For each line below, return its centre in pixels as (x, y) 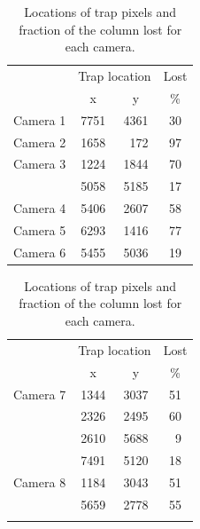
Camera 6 (40, 252)
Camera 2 (40, 142)
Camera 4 (40, 208)
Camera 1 (40, 119)
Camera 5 (40, 229)
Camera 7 (40, 394)
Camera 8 (40, 482)
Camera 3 (40, 164)
